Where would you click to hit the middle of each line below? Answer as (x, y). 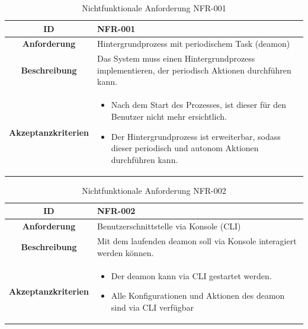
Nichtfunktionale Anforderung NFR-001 (154, 8)
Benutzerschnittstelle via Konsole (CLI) (169, 226)
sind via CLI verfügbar (152, 307)
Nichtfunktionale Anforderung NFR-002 (154, 190)
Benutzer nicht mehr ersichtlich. (169, 116)
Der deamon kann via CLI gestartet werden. (191, 275)
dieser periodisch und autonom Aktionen (185, 148)
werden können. (126, 252)
